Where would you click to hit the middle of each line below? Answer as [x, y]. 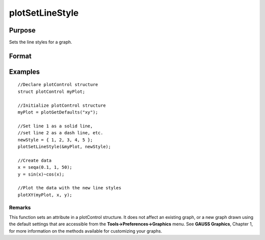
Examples [25, 72]
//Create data [35, 160]
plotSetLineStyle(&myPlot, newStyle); [65, 147]
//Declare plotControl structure [58, 85]
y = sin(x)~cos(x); [41, 174]
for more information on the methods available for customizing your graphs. [86, 231]
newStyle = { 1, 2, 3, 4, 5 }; [55, 140]
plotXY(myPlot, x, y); [45, 195]
